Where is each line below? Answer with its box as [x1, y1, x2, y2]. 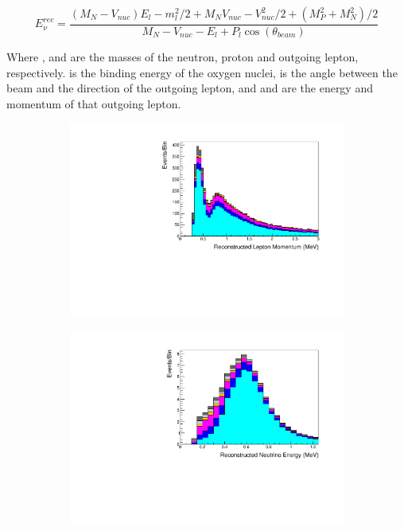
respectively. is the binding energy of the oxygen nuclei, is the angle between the [6, 64, 398, 80]
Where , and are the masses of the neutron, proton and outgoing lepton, [6, 49, 359, 65]
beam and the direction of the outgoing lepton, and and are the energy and [6, 80, 373, 96]
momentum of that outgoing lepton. [6, 95, 181, 111]
